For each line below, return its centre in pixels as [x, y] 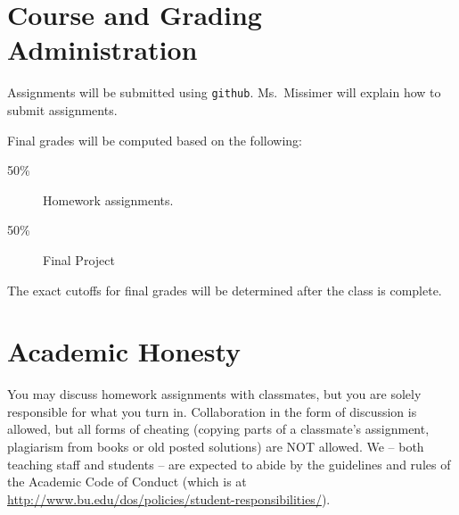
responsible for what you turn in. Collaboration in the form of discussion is [212, 411]
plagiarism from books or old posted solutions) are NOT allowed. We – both [216, 447]
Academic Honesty [124, 351]
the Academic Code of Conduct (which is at [127, 482]
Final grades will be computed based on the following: [155, 140]
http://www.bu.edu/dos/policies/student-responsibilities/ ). [169, 498]
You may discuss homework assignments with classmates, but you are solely [214, 394]
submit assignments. [62, 109]
